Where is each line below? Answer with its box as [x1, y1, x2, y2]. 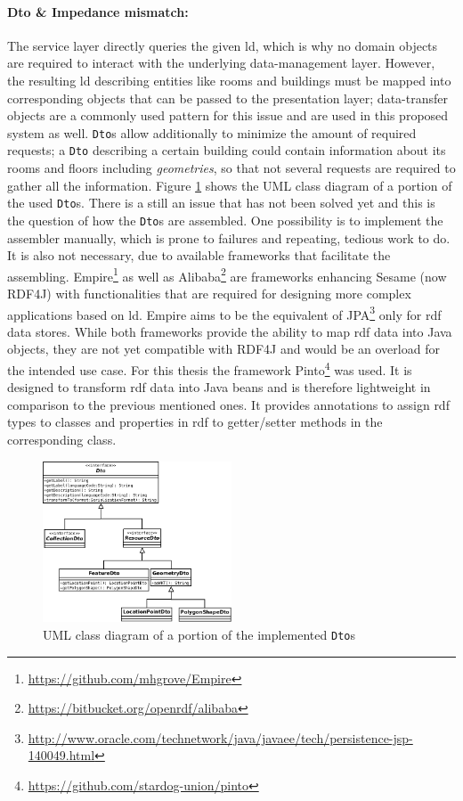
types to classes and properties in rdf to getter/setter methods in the [7, 413, 383, 431]
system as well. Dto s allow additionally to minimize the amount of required [7, 123, 417, 142]
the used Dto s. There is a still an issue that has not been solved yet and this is [7, 193, 435, 212]
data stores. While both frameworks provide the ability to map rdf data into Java [7, 322, 452, 340]
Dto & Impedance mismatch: [7, 2, 189, 20]
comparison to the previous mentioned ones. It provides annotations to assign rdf [7, 395, 450, 413]
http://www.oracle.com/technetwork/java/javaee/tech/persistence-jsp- [28, 728, 413, 747]
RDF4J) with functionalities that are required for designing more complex [7, 284, 411, 303]
